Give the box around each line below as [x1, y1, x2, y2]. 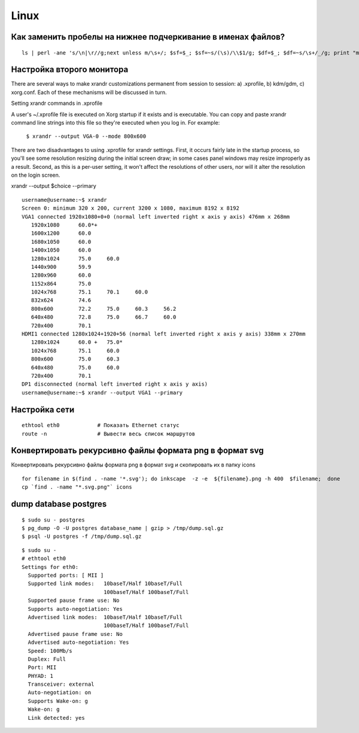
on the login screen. [11, 171, 60, 178]
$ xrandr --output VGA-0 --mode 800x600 [26, 133, 147, 140]
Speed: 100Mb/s [28, 647, 72, 654]
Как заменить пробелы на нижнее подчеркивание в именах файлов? [11, 32, 285, 42]
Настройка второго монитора [11, 65, 129, 75]
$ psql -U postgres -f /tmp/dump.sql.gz [22, 533, 142, 540]
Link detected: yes [28, 714, 85, 721]
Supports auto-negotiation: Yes [28, 605, 123, 612]
